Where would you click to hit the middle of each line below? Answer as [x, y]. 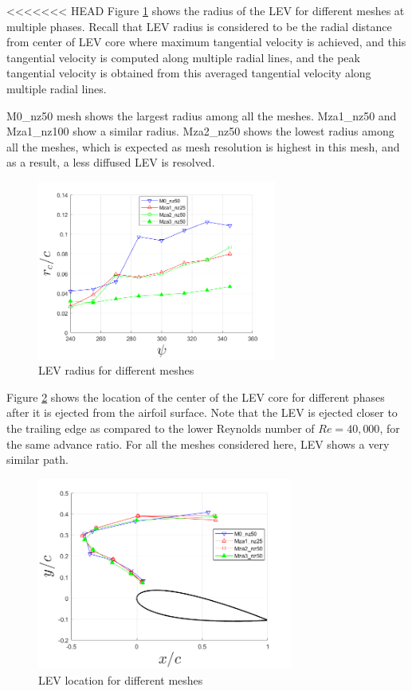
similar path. [37, 459]
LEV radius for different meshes [116, 370]
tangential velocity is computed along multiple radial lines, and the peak [183, 57]
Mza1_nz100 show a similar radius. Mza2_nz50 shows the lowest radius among [200, 131]
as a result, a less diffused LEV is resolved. [111, 162]
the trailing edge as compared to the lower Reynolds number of [161, 428]
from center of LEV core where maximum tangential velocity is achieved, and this [206, 42]
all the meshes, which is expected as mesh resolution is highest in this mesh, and [203, 146]
